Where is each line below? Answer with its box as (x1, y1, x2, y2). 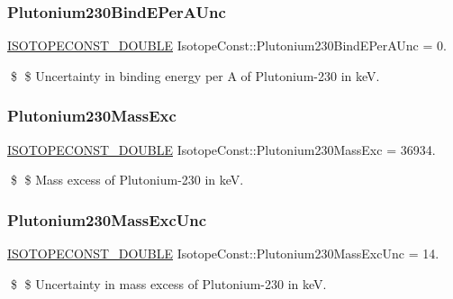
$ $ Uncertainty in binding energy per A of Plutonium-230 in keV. (10, 66, 380, 85)
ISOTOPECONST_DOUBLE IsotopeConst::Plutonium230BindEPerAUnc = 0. (7, 36, 447, 55)
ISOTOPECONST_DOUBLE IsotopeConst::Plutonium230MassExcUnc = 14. (7, 244, 439, 263)
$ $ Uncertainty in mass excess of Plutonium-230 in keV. (10, 274, 327, 293)
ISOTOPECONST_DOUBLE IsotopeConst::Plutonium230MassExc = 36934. (7, 140, 436, 159)
